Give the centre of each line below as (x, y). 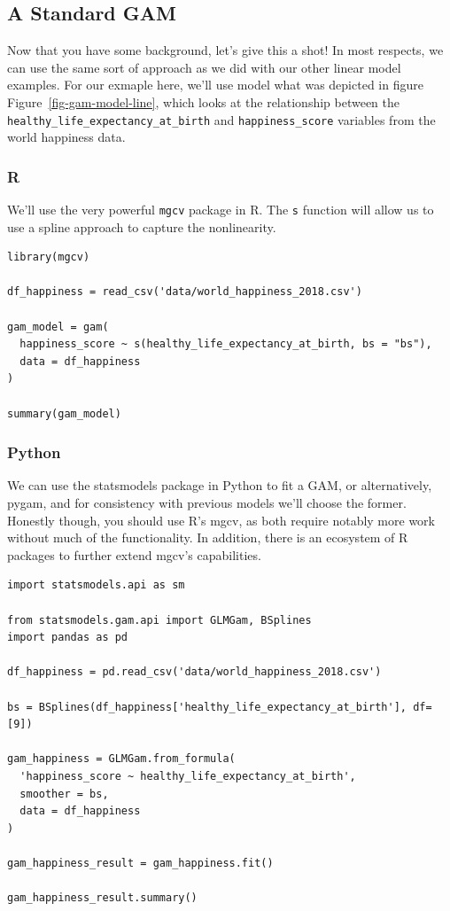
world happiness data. (66, 137)
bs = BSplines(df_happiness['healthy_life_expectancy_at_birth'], (207, 707)
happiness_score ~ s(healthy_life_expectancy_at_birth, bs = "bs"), (226, 344)
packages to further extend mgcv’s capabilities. (134, 554)
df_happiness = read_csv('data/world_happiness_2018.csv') (185, 292)
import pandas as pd (68, 638)
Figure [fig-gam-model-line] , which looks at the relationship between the (204, 101)
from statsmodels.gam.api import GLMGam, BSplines (159, 620)
